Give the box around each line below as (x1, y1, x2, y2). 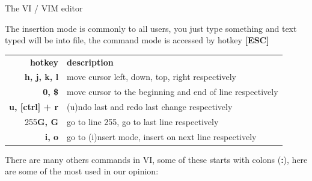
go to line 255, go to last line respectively (67, 115, 219, 127)
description (67, 55, 114, 68)
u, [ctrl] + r (9, 100, 59, 113)
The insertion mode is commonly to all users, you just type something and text (5, 22, 297, 34)
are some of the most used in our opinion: (5, 165, 159, 177)
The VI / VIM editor (5, 2, 83, 14)
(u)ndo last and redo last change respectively (67, 100, 233, 113)
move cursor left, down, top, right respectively (67, 70, 236, 83)
